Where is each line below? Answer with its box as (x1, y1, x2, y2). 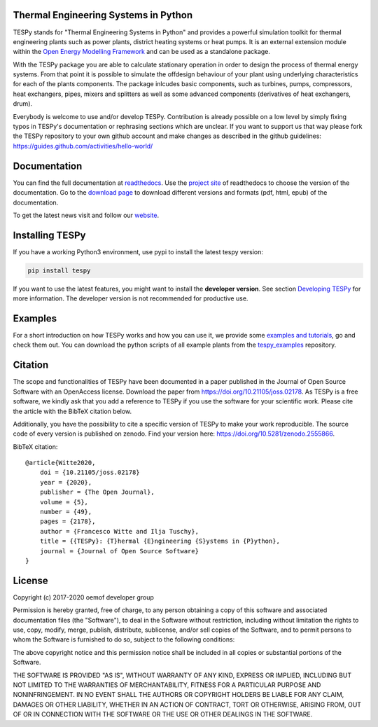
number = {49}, (39, 508, 92, 516)
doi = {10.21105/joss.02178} (39, 469, 140, 476)
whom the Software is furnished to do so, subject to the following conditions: (13, 635, 235, 644)
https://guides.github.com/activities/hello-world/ (13, 141, 153, 150)
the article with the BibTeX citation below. (13, 407, 132, 415)
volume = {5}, (39, 498, 89, 506)
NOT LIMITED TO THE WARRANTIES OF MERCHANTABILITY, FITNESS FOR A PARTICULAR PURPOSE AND (13, 681, 321, 689)
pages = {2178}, (39, 518, 96, 525)
